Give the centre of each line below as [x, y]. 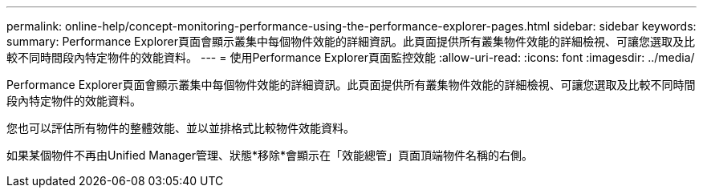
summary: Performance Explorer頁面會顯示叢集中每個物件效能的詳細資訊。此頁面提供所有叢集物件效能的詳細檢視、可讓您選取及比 [351, 41]
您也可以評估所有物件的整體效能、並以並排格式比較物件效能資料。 [181, 128]
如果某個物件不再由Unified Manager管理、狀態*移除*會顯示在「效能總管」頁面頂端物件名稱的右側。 [270, 155]
